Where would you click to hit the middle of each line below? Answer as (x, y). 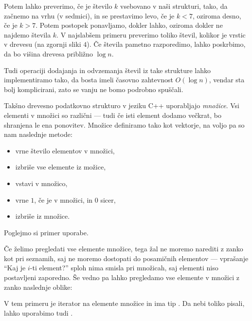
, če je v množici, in (63, 199)
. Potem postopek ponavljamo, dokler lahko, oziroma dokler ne (129, 25)
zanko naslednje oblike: (38, 287)
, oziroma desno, (217, 15)
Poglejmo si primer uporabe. (46, 232)
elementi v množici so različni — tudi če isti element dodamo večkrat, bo (113, 115)
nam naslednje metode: (38, 134)
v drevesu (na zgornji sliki (43, 44)
